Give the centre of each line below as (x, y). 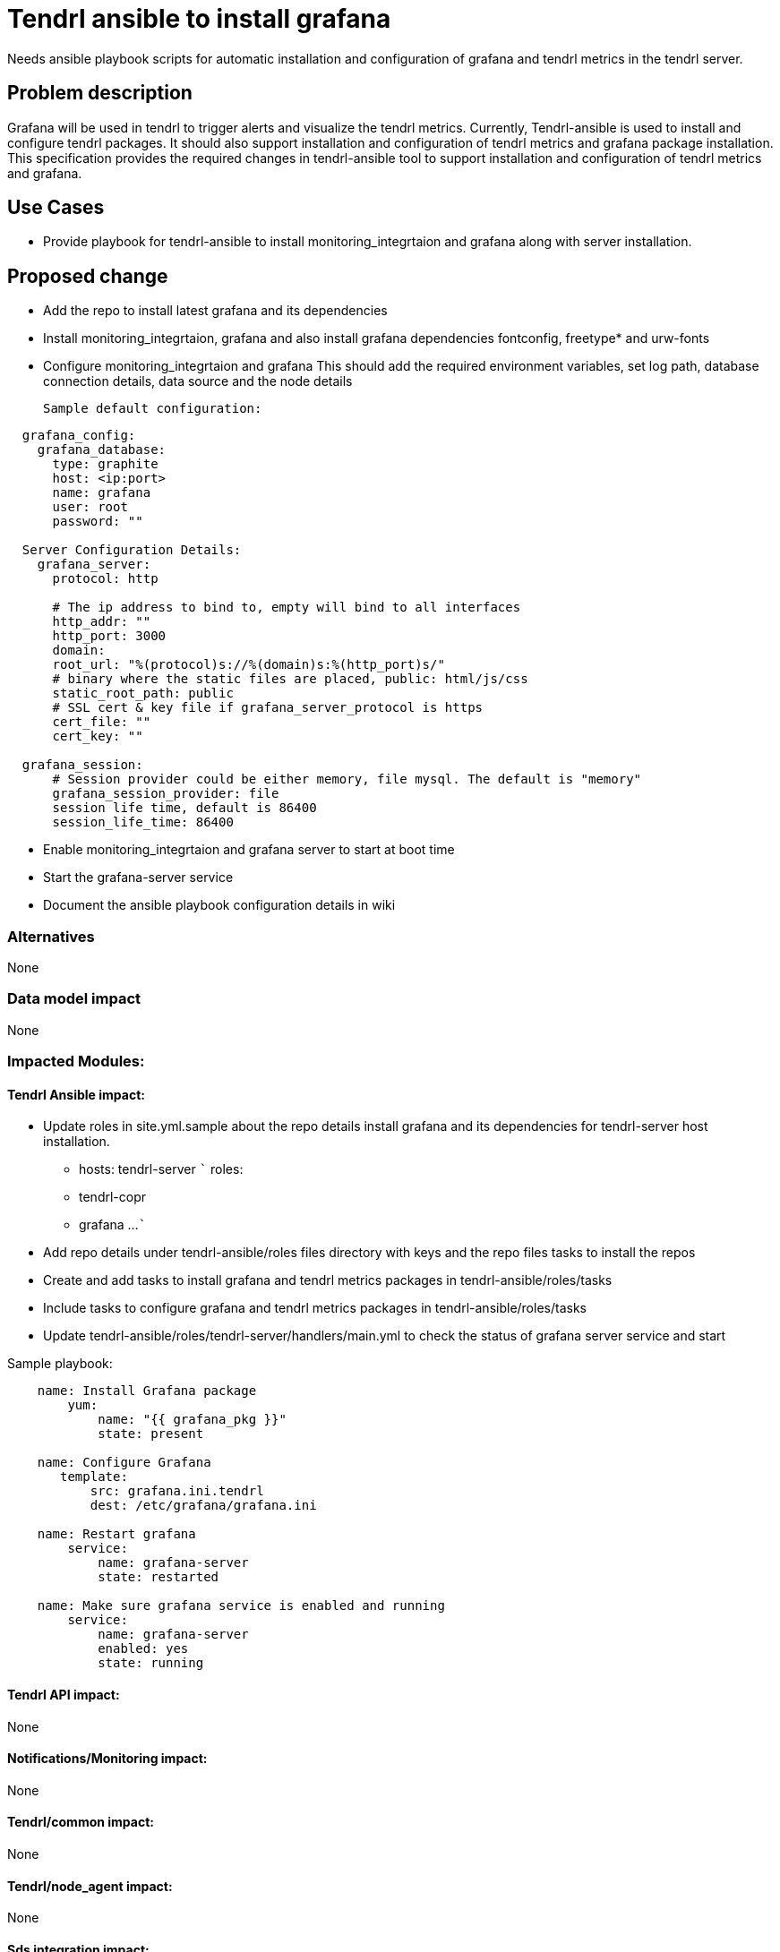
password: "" (98, 522)
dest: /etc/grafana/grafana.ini (203, 1506)
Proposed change (88, 276)
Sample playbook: (60, 1364)
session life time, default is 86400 (184, 808)
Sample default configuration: (153, 409)
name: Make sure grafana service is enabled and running (241, 1606)
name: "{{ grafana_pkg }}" (192, 1420)
